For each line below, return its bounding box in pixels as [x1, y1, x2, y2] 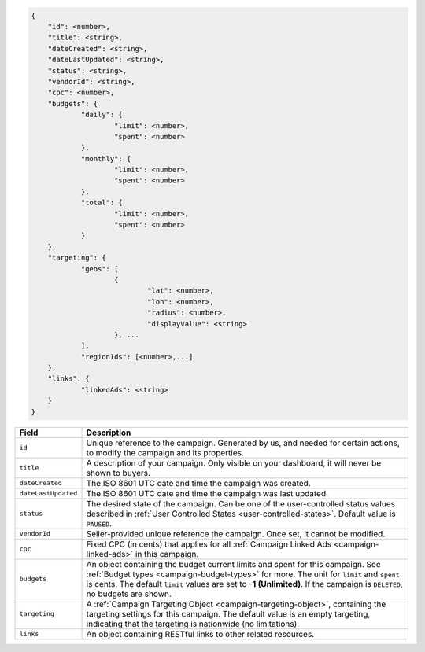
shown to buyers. [86, 467, 151, 478]
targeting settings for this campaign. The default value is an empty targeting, [86, 608, 371, 619]
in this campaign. [135, 548, 199, 559]
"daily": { [80, 110, 124, 120]
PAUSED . [86, 518, 113, 529]
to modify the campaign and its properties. [86, 447, 244, 458]
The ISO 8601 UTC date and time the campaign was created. [86, 477, 311, 488]
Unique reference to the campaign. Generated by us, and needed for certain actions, [86, 437, 401, 448]
